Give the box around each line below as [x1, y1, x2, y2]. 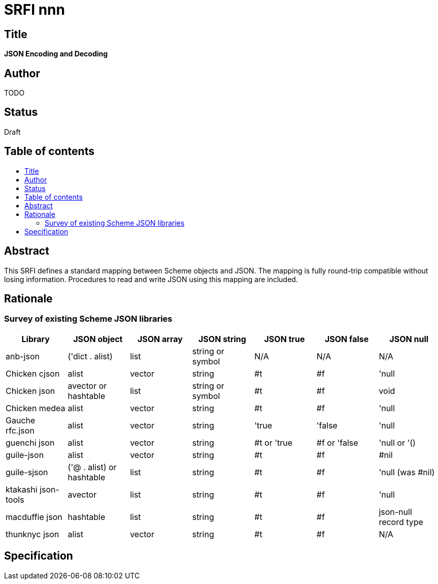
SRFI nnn [4, 1, 65, 18]
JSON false [324, 333, 369, 344]
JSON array [137, 333, 183, 344]
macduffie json [6, 511, 62, 522]
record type [379, 516, 423, 527]
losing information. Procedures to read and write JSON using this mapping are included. [4, 274, 298, 284]
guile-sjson [6, 467, 48, 477]
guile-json [6, 449, 44, 460]
